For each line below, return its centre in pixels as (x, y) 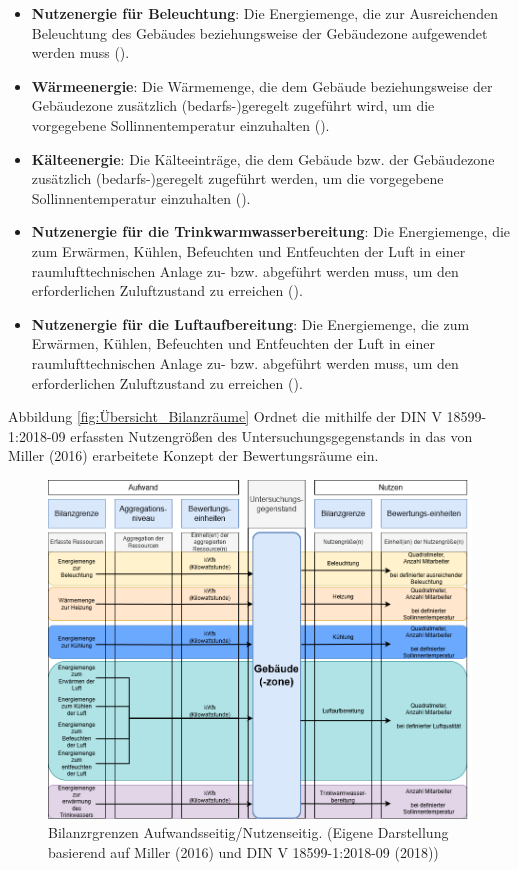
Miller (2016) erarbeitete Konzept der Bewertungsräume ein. (193, 455)
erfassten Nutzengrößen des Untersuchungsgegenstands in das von (271, 435)
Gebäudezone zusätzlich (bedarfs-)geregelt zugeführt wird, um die (233, 105)
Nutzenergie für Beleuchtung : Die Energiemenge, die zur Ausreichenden (264, 13)
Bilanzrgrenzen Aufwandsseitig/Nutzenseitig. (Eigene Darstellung (248, 832)
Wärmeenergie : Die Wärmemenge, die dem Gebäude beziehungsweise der (262, 85)
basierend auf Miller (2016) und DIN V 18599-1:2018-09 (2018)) (243, 851)
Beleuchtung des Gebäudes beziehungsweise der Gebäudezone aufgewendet (259, 32)
